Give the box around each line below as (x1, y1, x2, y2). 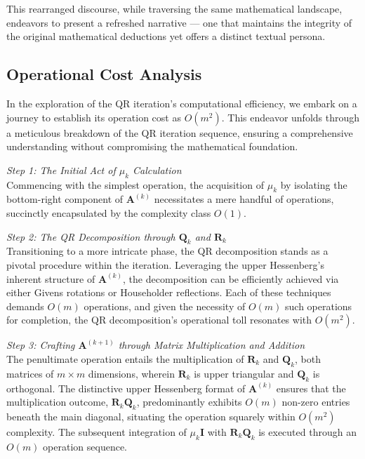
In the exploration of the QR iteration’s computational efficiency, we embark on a (6, 95, 357, 110)
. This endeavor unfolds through (221, 109, 360, 124)
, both (295, 351, 321, 366)
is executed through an (258, 424, 357, 439)
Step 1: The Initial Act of (6, 162, 116, 177)
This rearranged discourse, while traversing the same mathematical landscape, (6, 1, 343, 15)
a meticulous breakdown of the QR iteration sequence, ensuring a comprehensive (6, 125, 353, 140)
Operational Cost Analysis (6, 63, 202, 85)
